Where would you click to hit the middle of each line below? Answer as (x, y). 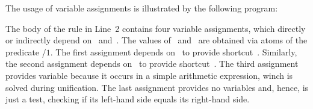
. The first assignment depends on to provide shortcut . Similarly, (174, 51)
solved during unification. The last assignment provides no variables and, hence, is (157, 87)
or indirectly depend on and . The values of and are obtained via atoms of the (156, 40)
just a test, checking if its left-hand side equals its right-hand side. (128, 99)
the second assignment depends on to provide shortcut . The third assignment (152, 64)
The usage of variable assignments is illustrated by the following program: (142, 8)
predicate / (26, 51)
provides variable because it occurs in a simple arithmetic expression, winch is (149, 75)
